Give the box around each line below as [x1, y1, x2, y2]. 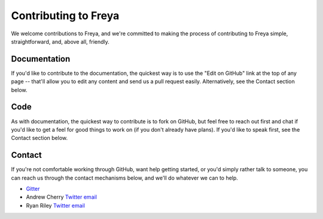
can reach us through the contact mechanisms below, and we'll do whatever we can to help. [11, 174, 239, 181]
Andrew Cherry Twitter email [26, 193, 97, 200]
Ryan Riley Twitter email [26, 202, 85, 209]
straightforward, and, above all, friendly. [11, 38, 110, 45]
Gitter [26, 185, 40, 192]
